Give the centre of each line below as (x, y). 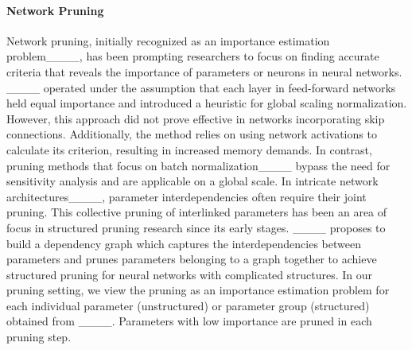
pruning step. (39, 337)
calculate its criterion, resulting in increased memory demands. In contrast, (189, 149)
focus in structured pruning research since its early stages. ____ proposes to (196, 227)
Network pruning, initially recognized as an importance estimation (168, 40)
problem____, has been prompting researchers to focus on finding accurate (193, 56)
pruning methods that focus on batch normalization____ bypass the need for (198, 165)
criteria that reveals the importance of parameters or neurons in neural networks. (204, 71)
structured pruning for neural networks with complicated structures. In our (189, 274)
